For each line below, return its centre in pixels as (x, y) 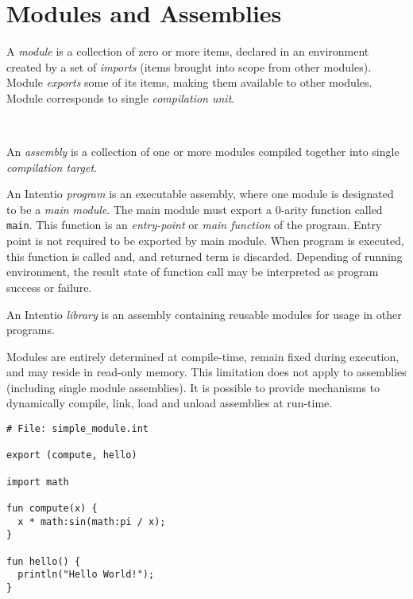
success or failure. (49, 287)
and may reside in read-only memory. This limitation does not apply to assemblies (206, 372)
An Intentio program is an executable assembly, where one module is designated (200, 194)
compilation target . (52, 167)
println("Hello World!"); (86, 575)
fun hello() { (44, 561)
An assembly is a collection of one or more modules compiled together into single (203, 152)
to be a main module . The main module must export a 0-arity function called (195, 209)
